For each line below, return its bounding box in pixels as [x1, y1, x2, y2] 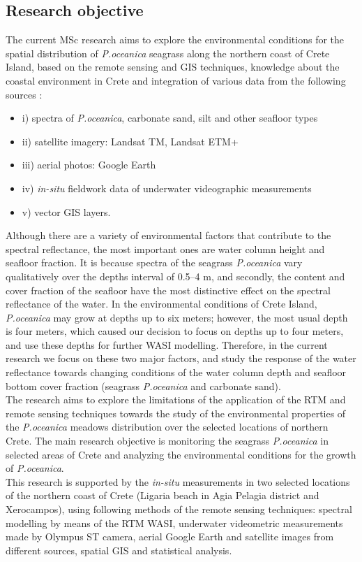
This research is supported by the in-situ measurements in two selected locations [6, 474, 350, 489]
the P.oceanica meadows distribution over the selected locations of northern [6, 419, 329, 434]
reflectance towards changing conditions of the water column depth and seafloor [6, 365, 347, 380]
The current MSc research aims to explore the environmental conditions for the [6, 32, 345, 47]
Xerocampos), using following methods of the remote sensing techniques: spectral [6, 502, 352, 517]
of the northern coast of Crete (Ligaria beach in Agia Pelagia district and [6, 488, 319, 503]
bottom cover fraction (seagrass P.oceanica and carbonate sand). [6, 378, 281, 393]
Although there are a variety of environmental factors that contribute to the [6, 228, 331, 243]
